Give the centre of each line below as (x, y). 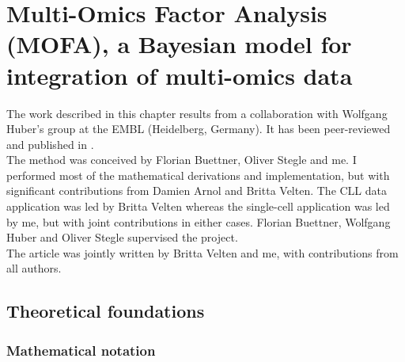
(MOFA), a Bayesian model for (179, 44)
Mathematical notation (81, 350)
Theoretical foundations (106, 311)
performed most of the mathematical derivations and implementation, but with (198, 175)
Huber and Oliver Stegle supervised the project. (122, 237)
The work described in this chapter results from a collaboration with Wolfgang (197, 113)
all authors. (34, 268)
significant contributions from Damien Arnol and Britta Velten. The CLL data (197, 191)
